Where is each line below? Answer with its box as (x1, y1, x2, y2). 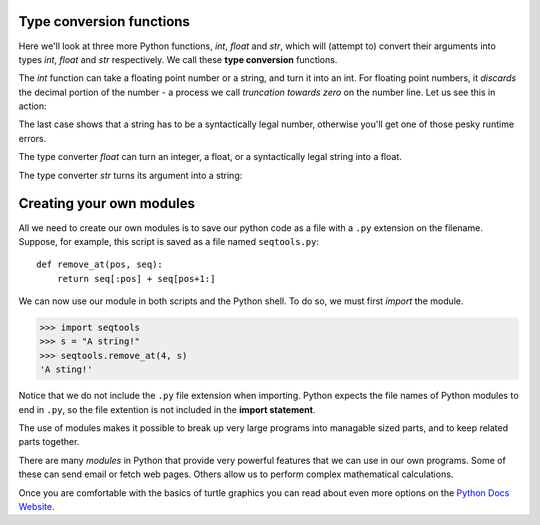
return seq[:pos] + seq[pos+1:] (56, 273, 216, 284)
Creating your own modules (18, 195, 195, 212)
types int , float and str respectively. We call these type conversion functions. (18, 53, 338, 65)
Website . (18, 500, 55, 512)
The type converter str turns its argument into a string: (18, 169, 243, 181)
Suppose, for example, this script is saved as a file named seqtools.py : (18, 235, 320, 247)
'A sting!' (39, 364, 93, 375)
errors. (18, 132, 47, 144)
